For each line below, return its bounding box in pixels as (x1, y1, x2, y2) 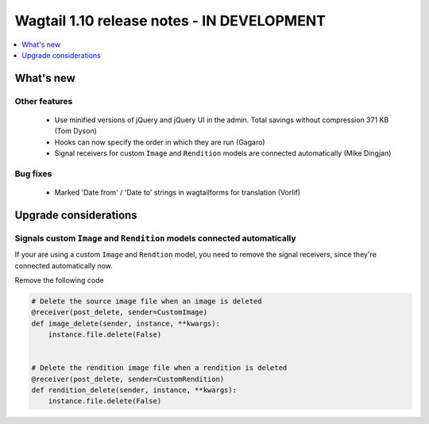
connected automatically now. (14, 260, 113, 270)
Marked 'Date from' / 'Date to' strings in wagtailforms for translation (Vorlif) (54, 187, 301, 198)
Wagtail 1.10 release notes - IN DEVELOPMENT (14, 12, 326, 29)
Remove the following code (14, 275, 104, 285)
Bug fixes (14, 168, 52, 179)
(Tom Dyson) (54, 126, 97, 136)
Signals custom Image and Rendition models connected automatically (14, 233, 297, 244)
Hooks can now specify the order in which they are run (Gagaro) (54, 137, 265, 147)
